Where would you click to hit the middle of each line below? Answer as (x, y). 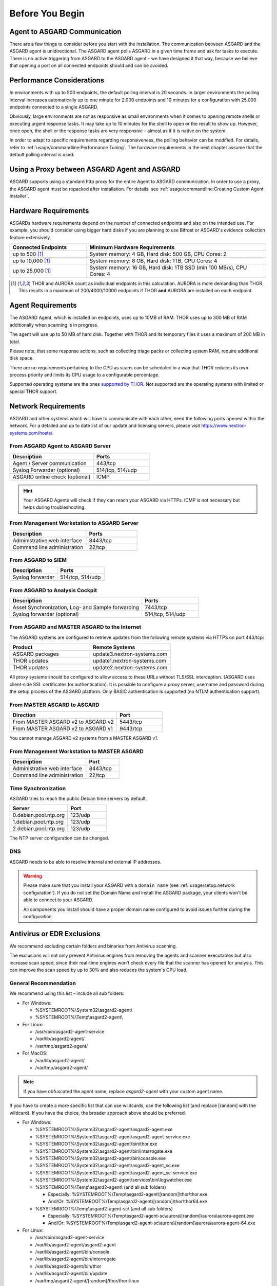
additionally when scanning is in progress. (54, 325)
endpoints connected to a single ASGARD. (54, 107)
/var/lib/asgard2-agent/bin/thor (68, 1266)
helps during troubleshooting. (54, 507)
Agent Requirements (43, 305)
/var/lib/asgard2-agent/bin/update (71, 1274)
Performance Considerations (57, 81)
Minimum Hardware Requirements (132, 247)
